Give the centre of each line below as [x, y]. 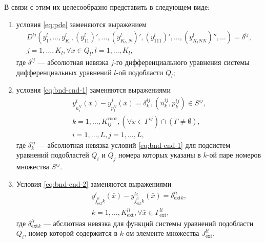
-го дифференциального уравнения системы [182, 62]
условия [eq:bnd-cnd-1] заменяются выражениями [93, 90]
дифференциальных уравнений [64, 72]
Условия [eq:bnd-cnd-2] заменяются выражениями [94, 183]
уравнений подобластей [53, 155]
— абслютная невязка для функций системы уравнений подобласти [148, 223]
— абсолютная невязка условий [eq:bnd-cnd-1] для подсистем [134, 145]
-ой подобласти [140, 72]
